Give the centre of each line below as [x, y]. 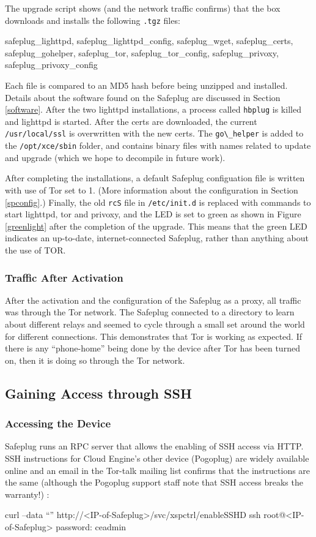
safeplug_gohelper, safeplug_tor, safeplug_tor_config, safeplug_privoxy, [142, 52]
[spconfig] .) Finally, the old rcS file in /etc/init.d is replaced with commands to [158, 202]
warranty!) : [27, 494]
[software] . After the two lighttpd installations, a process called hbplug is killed [153, 109]
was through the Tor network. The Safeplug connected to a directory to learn [150, 312]
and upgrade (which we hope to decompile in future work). [115, 157]
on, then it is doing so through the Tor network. [95, 360]
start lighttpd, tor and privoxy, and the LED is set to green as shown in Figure [153, 214]
